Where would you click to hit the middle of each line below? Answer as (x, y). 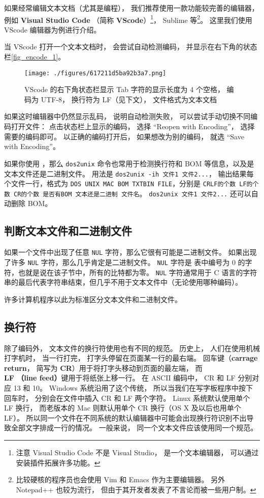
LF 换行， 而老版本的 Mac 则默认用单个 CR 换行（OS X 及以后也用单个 (123, 408)
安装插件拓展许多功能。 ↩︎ (58, 462)
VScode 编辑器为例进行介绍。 (53, 29)
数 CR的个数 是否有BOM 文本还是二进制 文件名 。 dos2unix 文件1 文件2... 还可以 (128, 193)
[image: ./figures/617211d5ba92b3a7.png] (95, 73)
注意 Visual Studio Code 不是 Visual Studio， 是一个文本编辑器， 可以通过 (137, 452)
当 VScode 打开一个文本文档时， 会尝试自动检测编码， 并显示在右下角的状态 (131, 47)
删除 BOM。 (31, 203)
